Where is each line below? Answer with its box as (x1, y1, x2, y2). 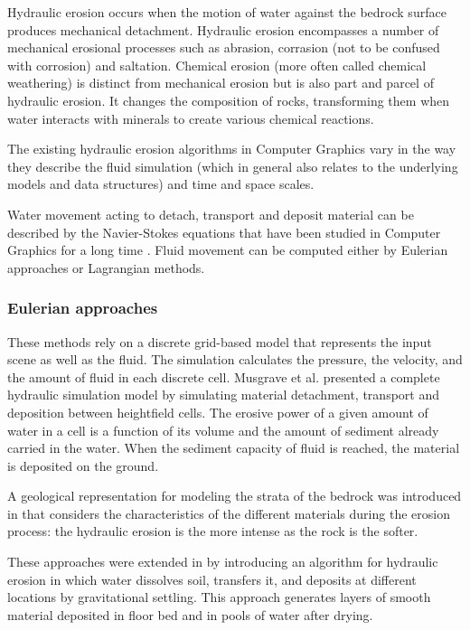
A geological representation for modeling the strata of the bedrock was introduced (7, 486, 462, 505)
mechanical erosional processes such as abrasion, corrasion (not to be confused (7, 38, 440, 57)
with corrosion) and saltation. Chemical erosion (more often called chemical (7, 55, 427, 74)
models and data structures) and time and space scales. (7, 174, 315, 193)
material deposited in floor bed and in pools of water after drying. (7, 605, 373, 624)
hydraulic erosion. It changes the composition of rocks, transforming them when (7, 90, 450, 109)
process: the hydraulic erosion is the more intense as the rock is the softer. (7, 522, 418, 541)
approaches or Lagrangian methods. (7, 258, 205, 277)
